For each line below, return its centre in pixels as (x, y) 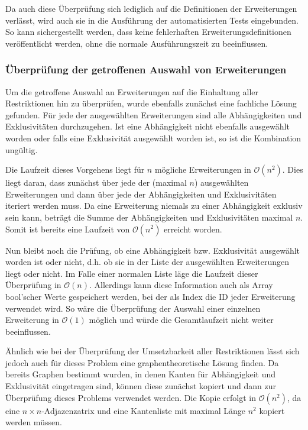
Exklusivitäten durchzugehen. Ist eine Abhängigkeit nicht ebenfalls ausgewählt (147, 126)
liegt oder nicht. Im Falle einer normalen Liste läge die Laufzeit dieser (132, 273)
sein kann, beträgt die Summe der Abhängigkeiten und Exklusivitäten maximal (149, 217)
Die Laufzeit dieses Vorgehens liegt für (75, 169)
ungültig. (22, 149)
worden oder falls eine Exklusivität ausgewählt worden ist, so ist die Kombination (153, 138)
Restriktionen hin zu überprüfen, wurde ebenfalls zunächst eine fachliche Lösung (151, 103)
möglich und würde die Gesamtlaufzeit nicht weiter (181, 320)
